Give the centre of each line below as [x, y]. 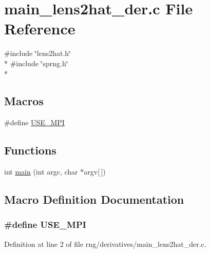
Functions [30, 150]
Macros [24, 101]
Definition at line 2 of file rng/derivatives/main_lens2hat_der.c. [105, 244]
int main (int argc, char [41, 172]
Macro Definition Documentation [94, 199]
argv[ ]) [95, 172]
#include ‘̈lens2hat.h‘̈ [37, 53]
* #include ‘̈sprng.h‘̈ [36, 63]
